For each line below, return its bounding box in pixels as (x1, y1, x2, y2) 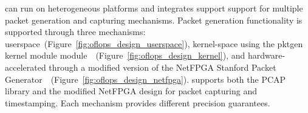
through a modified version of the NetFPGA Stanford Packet (49, 60, 276, 73)
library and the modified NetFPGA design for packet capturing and (5, 85, 257, 97)
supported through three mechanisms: (5, 25, 146, 38)
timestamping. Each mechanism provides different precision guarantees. (5, 96, 270, 109)
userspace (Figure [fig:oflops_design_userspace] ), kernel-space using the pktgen (5, 37, 303, 50)
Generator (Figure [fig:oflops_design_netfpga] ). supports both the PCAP (5, 73, 286, 85)
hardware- (247, 49, 286, 62)
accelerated (5, 60, 46, 73)
